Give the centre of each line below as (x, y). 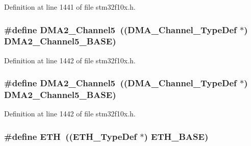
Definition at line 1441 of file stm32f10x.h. (70, 7)
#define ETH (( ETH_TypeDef (71, 136)
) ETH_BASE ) (176, 136)
